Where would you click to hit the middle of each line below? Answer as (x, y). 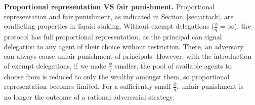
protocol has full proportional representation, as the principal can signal (113, 37)
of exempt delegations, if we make (55, 65)
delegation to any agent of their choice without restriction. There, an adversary (124, 46)
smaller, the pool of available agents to (173, 65)
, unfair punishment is (210, 86)
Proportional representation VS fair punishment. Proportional (109, 6)
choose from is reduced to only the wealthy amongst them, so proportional (117, 76)
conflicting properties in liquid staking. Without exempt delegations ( (109, 26)
